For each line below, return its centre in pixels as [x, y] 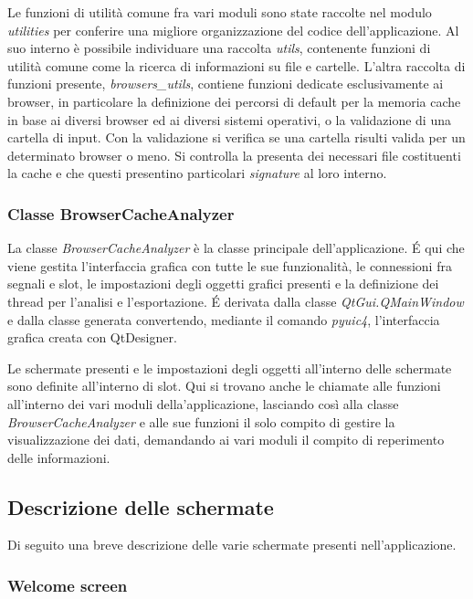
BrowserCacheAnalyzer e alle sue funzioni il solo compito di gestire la [201, 421]
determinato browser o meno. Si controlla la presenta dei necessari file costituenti [234, 155]
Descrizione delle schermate [141, 506]
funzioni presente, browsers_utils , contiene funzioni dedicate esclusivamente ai [226, 84]
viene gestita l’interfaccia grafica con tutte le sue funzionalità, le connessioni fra [230, 265]
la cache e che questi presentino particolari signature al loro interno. [197, 173]
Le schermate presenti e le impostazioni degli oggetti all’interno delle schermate [230, 368]
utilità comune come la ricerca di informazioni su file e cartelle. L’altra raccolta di [236, 65]
